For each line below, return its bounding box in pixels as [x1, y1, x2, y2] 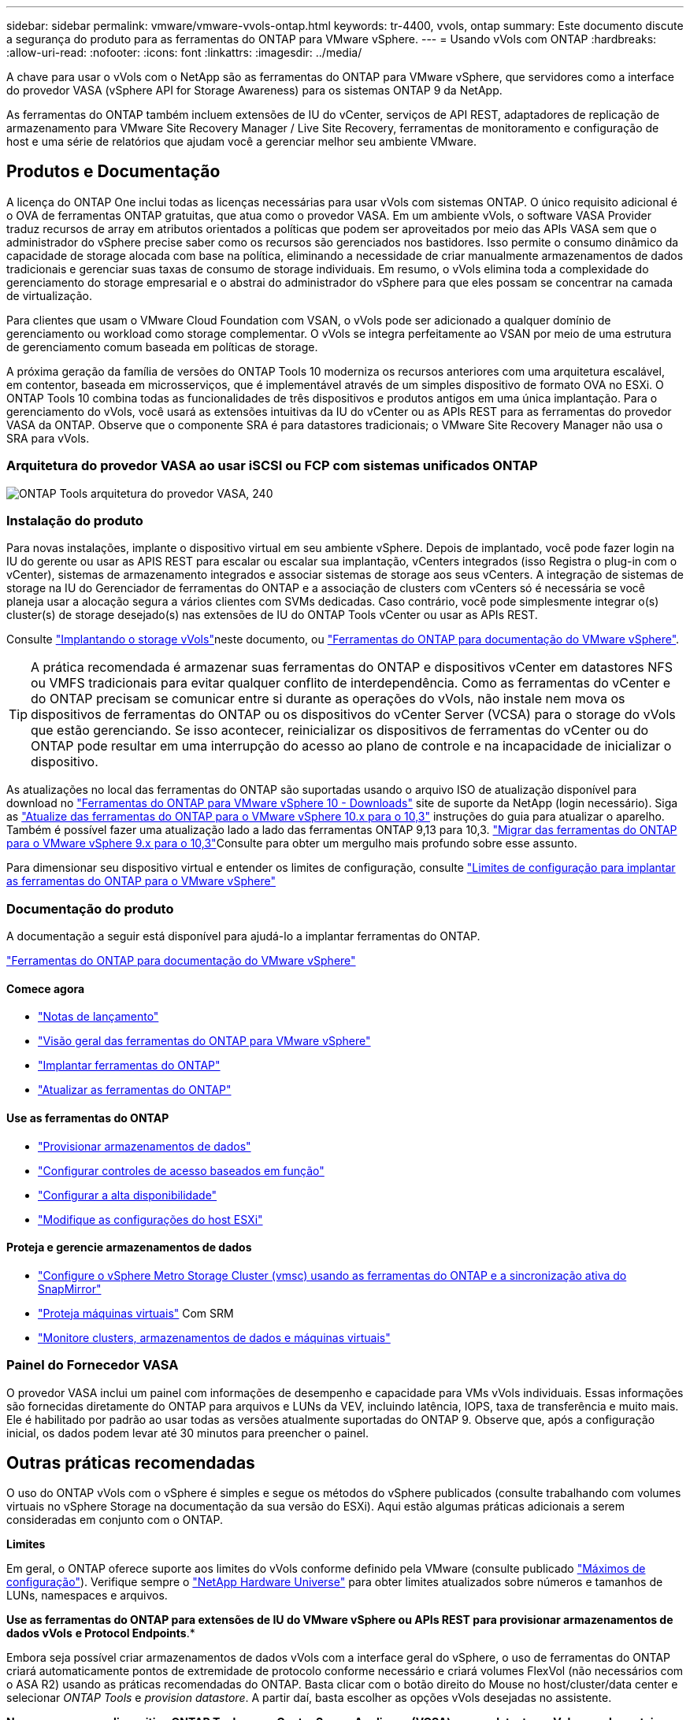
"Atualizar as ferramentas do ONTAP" [38, 1083, 232, 1097]
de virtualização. [6, 288, 92, 302]
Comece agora [6, 981, 85, 995]
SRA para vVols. [6, 431, 90, 445]
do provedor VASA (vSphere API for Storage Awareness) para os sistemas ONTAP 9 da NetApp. [6, 83, 503, 97]
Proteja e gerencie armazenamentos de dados [6, 1240, 252, 1255]
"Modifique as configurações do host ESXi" [38, 1212, 263, 1226]
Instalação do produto [6, 512, 143, 528]
